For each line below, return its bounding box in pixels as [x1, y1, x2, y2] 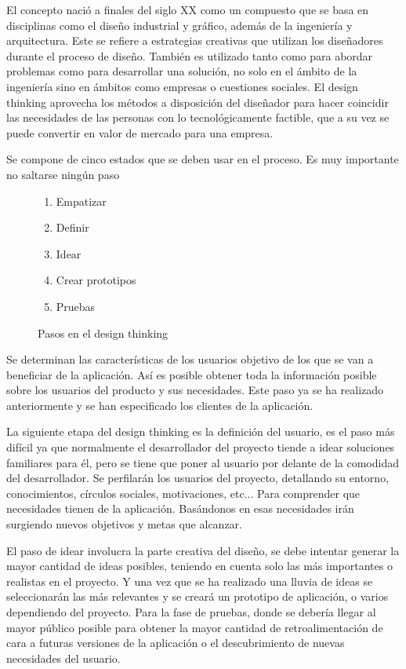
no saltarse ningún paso [6, 166, 120, 182]
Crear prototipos [56, 272, 136, 288]
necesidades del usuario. [6, 649, 121, 666]
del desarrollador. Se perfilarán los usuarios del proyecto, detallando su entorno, [6, 470, 390, 486]
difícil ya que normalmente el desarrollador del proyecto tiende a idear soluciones [6, 439, 395, 455]
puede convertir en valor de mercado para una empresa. [6, 124, 274, 141]
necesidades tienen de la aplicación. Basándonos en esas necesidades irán [6, 500, 354, 517]
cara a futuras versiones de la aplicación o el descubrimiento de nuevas [6, 634, 345, 651]
